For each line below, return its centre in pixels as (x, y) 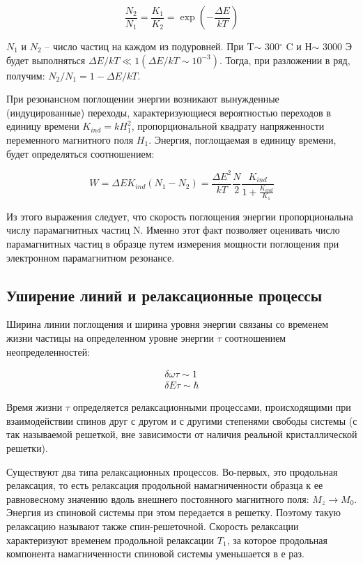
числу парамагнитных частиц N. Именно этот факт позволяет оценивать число (173, 230)
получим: (26, 75)
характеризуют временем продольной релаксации (110, 540)
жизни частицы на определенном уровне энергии (110, 337)
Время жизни (34, 407)
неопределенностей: (48, 351)
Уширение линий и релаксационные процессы (164, 295)
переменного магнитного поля (70, 139)
